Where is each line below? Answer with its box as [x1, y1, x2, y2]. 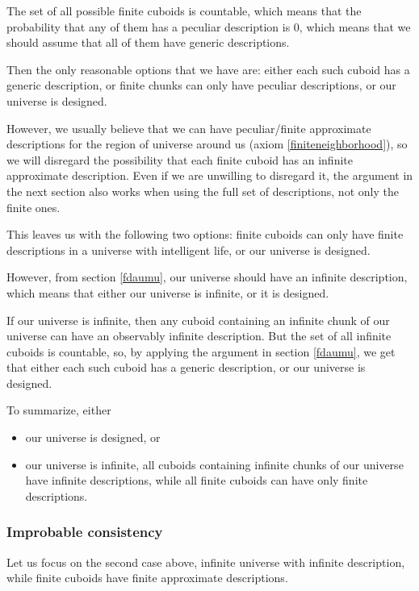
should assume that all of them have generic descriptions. [6, 34, 290, 51]
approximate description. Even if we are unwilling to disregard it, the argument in [6, 167, 413, 184]
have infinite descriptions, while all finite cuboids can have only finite [25, 472, 368, 489]
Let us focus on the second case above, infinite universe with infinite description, [6, 553, 405, 570]
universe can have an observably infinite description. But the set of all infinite [6, 327, 392, 344]
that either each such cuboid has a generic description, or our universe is [6, 359, 366, 376]
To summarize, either [6, 402, 111, 418]
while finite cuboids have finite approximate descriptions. [6, 569, 288, 586]
